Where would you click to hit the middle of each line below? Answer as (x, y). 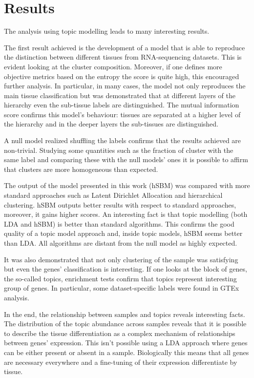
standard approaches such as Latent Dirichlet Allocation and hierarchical (113, 195)
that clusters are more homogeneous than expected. (81, 169)
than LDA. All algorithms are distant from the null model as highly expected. (121, 243)
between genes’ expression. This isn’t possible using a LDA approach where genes (126, 343)
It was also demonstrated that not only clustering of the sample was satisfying (121, 259)
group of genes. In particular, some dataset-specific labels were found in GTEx (122, 288)
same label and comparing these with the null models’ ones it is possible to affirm (126, 159)
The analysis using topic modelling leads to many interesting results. (107, 31)
